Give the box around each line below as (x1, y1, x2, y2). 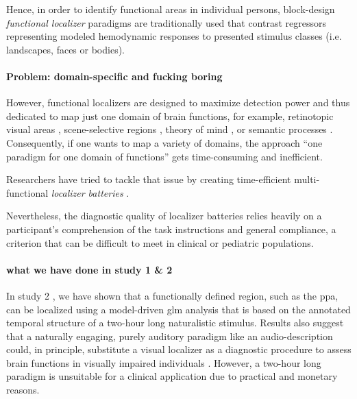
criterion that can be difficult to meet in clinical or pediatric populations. (6, 235, 314, 250)
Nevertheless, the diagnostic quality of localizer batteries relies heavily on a (6, 208, 322, 223)
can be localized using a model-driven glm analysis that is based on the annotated (6, 302, 351, 316)
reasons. (6, 383, 40, 397)
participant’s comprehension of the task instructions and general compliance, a (6, 221, 336, 236)
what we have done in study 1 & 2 (6, 262, 173, 276)
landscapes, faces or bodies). (6, 42, 125, 56)
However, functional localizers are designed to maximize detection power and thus (6, 95, 350, 110)
